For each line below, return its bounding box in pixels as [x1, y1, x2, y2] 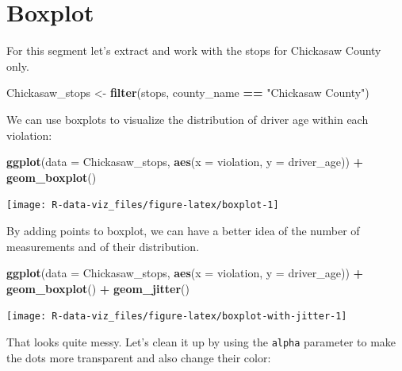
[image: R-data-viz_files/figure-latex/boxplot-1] [6, 199, 279, 211]
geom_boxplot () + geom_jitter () [6, 280, 190, 296]
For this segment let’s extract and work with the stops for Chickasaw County [6, 42, 381, 59]
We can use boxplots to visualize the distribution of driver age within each [6, 110, 369, 127]
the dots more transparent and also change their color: [6, 349, 271, 365]
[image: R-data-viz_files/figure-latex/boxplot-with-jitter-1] [6, 311, 347, 323]
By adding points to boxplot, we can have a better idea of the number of [6, 222, 360, 238]
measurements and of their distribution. [6, 238, 200, 254]
